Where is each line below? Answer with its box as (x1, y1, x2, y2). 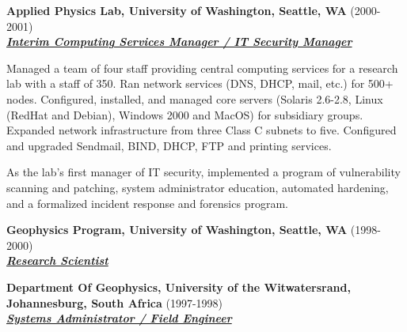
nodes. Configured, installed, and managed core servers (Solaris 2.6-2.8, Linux (6, 90, 383, 107)
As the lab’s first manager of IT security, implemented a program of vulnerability (6, 164, 401, 180)
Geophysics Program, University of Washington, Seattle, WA (6, 221, 348, 238)
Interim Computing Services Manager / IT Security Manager (6, 33, 352, 50)
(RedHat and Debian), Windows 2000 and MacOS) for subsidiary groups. (6, 106, 363, 123)
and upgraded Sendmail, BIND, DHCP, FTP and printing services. (6, 137, 332, 153)
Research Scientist (6, 252, 108, 269)
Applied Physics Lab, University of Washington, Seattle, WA (6, 2, 347, 18)
